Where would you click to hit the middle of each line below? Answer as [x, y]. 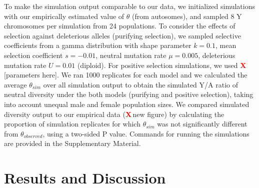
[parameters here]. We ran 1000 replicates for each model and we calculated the [126, 75]
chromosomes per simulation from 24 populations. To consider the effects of [120, 26]
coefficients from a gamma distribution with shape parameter [98, 45]
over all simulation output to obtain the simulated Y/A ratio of [140, 84]
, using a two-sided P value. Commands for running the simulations [146, 133]
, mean [226, 45]
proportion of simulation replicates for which [72, 124]
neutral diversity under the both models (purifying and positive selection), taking [129, 94]
